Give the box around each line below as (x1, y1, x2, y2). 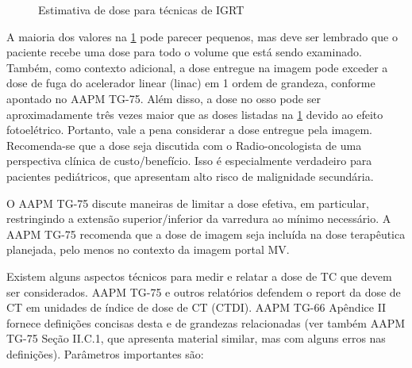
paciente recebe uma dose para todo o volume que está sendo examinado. (6, 44, 362, 60)
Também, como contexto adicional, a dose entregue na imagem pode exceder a (6, 59, 388, 75)
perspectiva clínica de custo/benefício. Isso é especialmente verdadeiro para (6, 152, 372, 169)
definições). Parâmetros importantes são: (6, 345, 204, 362)
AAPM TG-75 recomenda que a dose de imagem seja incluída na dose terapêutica (6, 225, 406, 242)
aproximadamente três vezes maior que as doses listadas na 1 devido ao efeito (6, 105, 383, 122)
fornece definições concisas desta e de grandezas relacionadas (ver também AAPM (6, 314, 406, 331)
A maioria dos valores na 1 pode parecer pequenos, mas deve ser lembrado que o (6, 28, 398, 44)
